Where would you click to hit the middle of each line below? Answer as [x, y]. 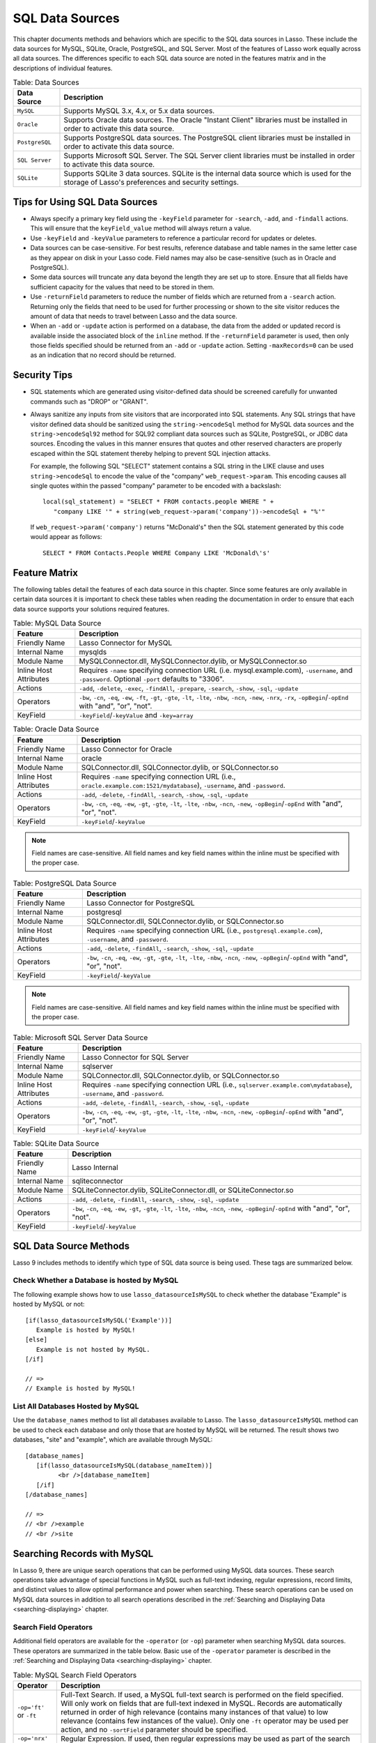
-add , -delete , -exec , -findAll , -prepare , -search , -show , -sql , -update [189, 688]
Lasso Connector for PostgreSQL [141, 903]
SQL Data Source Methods [71, 1246]
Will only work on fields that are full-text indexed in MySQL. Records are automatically [201, 1703]
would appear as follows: [66, 537]
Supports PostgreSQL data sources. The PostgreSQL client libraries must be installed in [207, 138]
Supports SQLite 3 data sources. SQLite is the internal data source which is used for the [207, 174]
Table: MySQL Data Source [57, 623]
